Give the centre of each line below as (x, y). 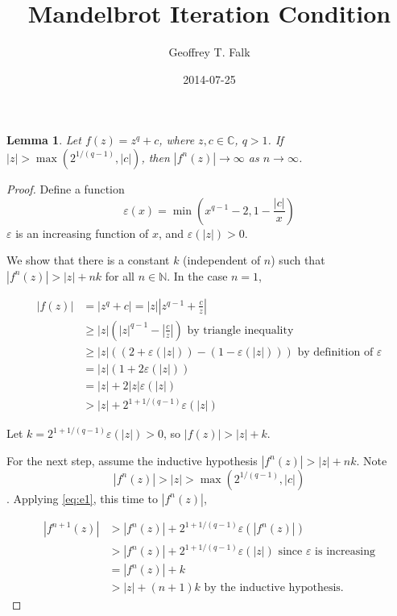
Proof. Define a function (66, 188)
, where (177, 140)
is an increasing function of (82, 233)
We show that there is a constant (88, 260)
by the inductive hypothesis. (274, 588)
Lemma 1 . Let (44, 140)
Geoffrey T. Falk (209, 52)
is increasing (345, 552)
